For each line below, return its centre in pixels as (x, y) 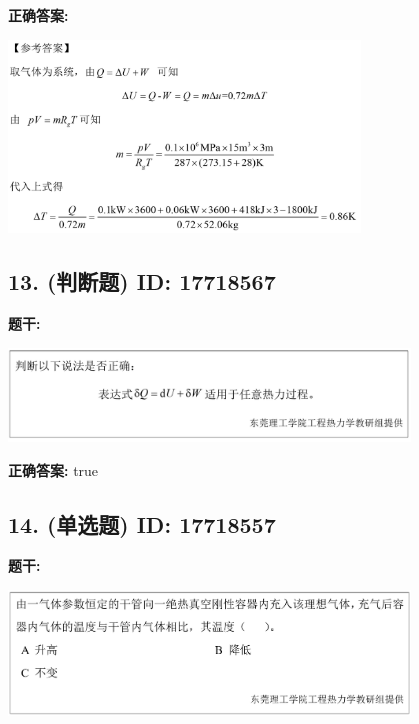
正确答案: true (53, 469)
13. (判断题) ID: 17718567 (142, 281)
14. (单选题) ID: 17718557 (142, 523)
